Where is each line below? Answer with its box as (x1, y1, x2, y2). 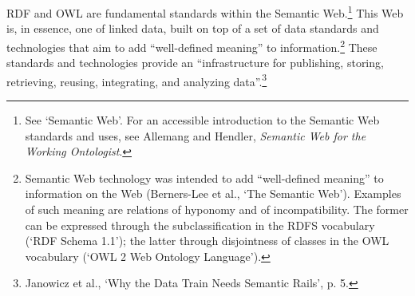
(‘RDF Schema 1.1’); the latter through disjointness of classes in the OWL (25, 232, 389, 249)
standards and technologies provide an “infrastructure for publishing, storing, (6, 54, 384, 71)
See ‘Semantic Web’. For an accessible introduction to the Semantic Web (25, 111, 380, 128)
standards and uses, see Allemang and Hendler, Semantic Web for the (25, 127, 366, 144)
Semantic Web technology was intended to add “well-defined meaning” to (25, 169, 384, 186)
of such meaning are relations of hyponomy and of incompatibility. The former (25, 200, 409, 217)
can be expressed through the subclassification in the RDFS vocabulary (25, 216, 375, 233)
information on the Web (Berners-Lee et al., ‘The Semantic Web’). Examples (25, 185, 401, 202)
